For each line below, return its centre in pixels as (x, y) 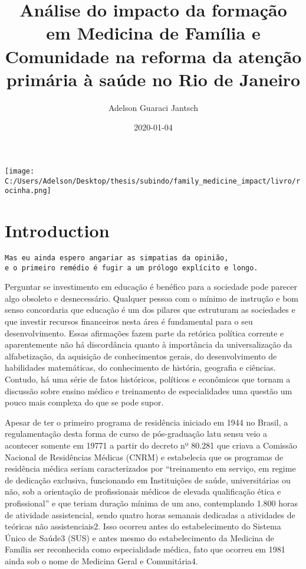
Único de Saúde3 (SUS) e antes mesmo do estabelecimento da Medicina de (139, 537)
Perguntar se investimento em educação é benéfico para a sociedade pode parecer (151, 287)
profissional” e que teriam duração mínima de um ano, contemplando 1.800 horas (151, 503)
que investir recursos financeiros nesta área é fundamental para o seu (129, 321)
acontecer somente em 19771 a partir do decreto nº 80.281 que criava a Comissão (151, 445)
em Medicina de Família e (153, 33)
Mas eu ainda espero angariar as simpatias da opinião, (117, 258)
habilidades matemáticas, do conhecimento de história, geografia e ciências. (140, 367)
